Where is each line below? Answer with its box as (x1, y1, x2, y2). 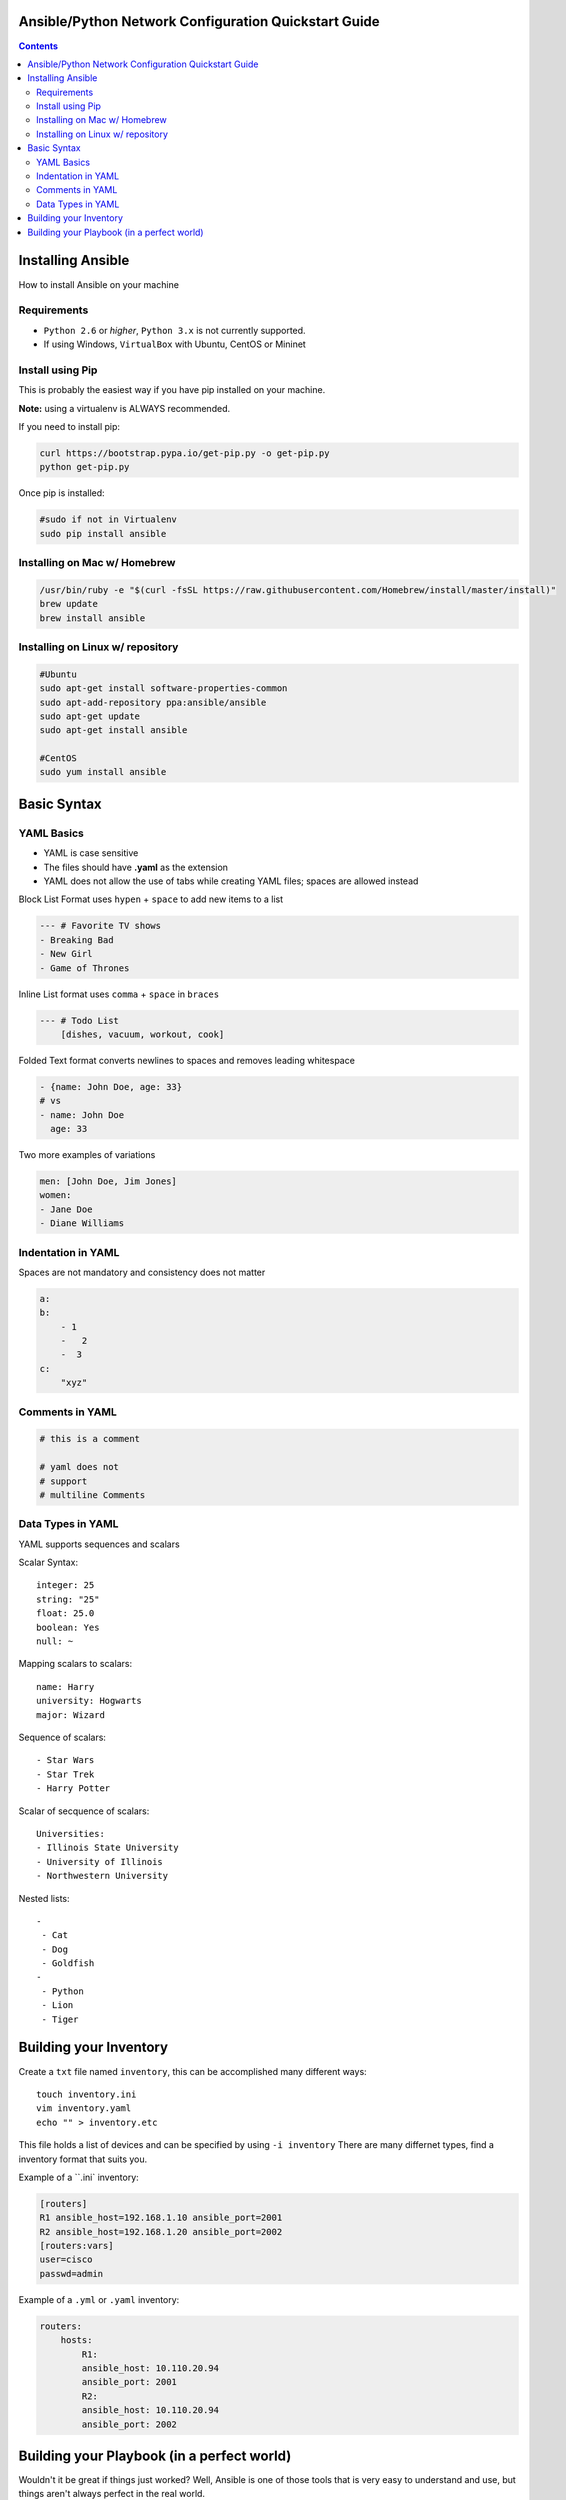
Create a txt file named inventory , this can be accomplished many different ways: (18, 2065, 367, 2077)
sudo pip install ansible (39, 528, 167, 539)
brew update (39, 598, 99, 610)
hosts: (60, 2335, 93, 2346)
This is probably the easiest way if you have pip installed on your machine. (18, 384, 326, 396)
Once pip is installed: (18, 487, 105, 499)
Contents (18, 40, 59, 52)
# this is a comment (39, 1433, 140, 1445)
